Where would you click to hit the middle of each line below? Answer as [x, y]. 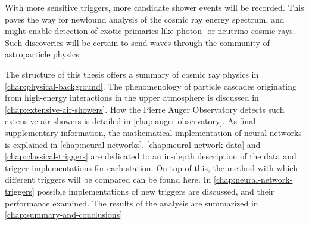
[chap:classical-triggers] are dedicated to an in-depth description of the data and [151, 156]
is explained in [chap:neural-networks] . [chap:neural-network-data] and [133, 144]
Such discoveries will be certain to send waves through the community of [137, 42]
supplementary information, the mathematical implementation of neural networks [153, 132]
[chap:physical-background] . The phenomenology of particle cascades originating [151, 86]
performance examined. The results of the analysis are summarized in [132, 203]
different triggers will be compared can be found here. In [108, 179]
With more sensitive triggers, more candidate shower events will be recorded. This [154, 7]
